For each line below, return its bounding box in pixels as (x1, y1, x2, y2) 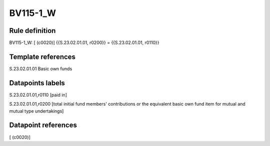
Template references (9, 52, 76, 61)
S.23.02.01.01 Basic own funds (9, 65, 72, 72)
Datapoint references (9, 121, 77, 130)
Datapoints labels (9, 79, 65, 87)
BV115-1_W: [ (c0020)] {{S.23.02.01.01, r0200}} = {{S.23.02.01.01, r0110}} (9, 40, 159, 46)
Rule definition (9, 26, 56, 35)
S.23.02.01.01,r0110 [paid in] (9, 92, 67, 98)
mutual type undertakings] (9, 108, 64, 114)
